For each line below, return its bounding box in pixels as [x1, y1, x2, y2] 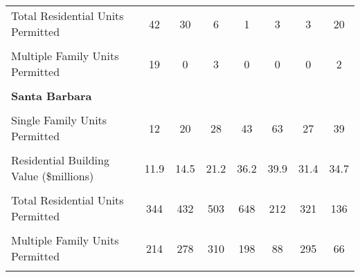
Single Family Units [11, 112, 107, 128]
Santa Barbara [11, 88, 92, 104]
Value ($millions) [11, 168, 94, 184]
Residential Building [11, 152, 109, 168]
